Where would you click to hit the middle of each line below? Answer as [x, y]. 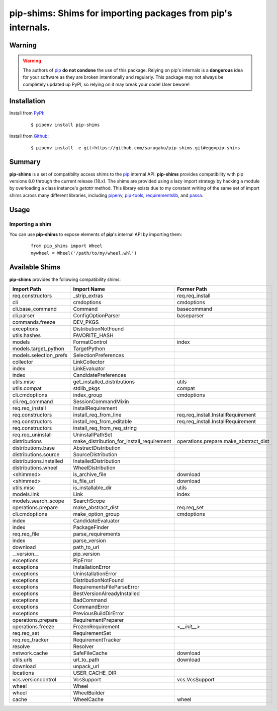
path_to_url [86, 547]
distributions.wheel [35, 467]
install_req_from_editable [103, 421]
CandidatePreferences [100, 375]
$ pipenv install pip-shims [65, 125]
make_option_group [97, 514]
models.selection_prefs [40, 355]
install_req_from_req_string [105, 428]
